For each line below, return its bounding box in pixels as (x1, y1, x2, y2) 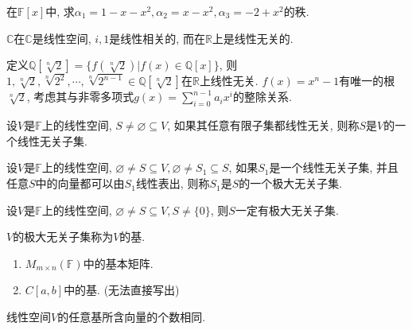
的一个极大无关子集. (239, 175, 343, 192)
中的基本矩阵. (83, 254, 154, 271)
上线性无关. (199, 72, 258, 89)
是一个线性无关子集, (269, 159, 373, 176)
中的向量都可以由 (35, 175, 125, 192)
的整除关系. (232, 88, 292, 105)
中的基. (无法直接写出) (64, 281, 180, 298)
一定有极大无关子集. (235, 201, 339, 218)
